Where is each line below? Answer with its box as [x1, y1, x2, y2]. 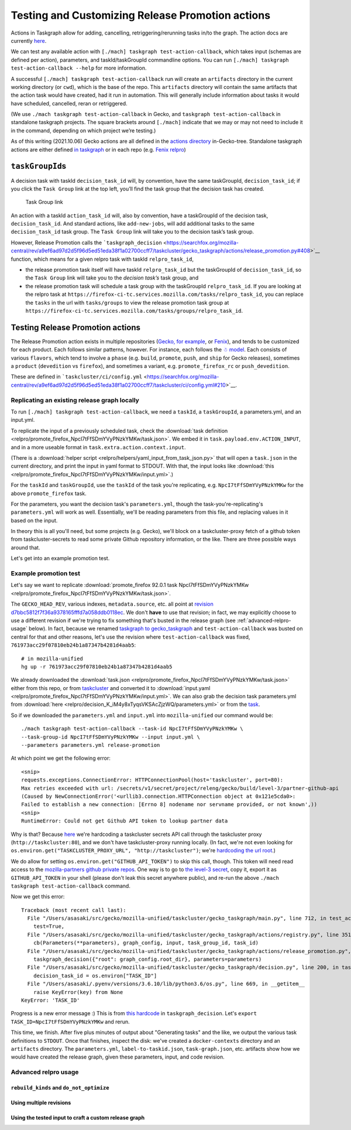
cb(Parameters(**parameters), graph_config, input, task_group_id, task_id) [33, 940, 259, 946]
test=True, [33, 923, 65, 930]
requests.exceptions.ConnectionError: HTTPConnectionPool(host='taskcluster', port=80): [21, 777, 284, 783]
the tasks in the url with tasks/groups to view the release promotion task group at [25, 299, 229, 306]
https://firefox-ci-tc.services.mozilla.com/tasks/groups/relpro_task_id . [25, 308, 243, 314]
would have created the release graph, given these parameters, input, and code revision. [11, 1053, 225, 1060]
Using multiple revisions [11, 1099, 71, 1106]
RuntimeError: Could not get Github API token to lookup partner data [21, 818, 228, 824]
